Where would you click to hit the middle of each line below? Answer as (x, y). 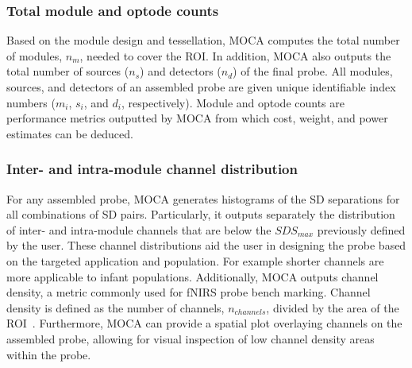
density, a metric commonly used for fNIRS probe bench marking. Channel (189, 292)
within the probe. (49, 354)
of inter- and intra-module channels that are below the (139, 229)
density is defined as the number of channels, (116, 307)
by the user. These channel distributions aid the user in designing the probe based (206, 245)
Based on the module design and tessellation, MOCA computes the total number (203, 40)
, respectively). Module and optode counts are (233, 102)
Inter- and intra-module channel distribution (152, 169)
